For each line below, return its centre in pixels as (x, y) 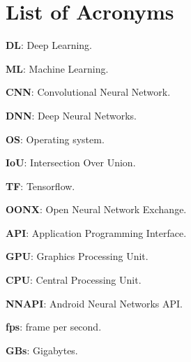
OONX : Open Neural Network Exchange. (96, 209)
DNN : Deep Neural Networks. (71, 115)
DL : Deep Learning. (49, 45)
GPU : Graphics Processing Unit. (77, 256)
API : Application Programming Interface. (96, 232)
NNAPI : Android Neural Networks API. (94, 303)
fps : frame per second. (54, 327)
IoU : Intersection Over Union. (71, 162)
